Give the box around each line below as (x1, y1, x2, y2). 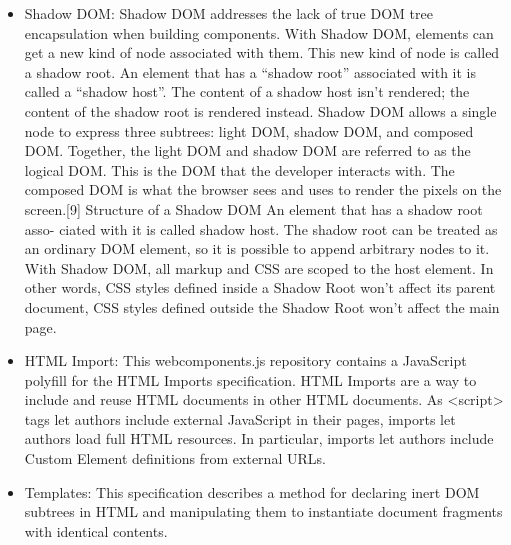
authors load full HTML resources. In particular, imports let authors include (24, 428, 494, 449)
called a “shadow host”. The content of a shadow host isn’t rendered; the (24, 81, 470, 102)
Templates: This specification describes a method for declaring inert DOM (24, 481, 480, 502)
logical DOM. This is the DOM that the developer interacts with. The (24, 159, 455, 180)
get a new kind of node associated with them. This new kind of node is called (24, 42, 500, 63)
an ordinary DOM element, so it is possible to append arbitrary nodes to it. (24, 238, 490, 259)
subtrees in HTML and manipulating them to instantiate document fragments (24, 501, 503, 522)
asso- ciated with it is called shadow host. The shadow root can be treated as (24, 218, 498, 239)
